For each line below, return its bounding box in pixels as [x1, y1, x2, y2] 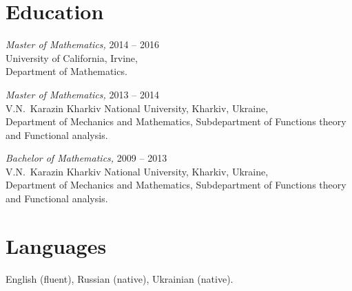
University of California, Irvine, [6, 50, 138, 65]
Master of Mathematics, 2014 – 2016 [6, 37, 159, 52]
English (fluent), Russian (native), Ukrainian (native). [6, 271, 234, 285]
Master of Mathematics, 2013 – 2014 [6, 87, 159, 101]
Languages [6, 231, 107, 259]
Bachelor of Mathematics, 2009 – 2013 [6, 151, 167, 165]
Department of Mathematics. [6, 64, 127, 78]
